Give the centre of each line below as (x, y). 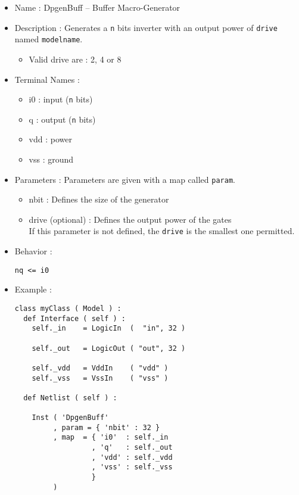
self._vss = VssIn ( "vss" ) (100, 378)
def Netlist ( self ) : (70, 398)
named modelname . (49, 39)
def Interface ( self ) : (74, 318)
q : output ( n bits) (62, 119)
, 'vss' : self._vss (132, 467)
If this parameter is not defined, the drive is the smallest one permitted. (162, 231)
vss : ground (51, 159)
